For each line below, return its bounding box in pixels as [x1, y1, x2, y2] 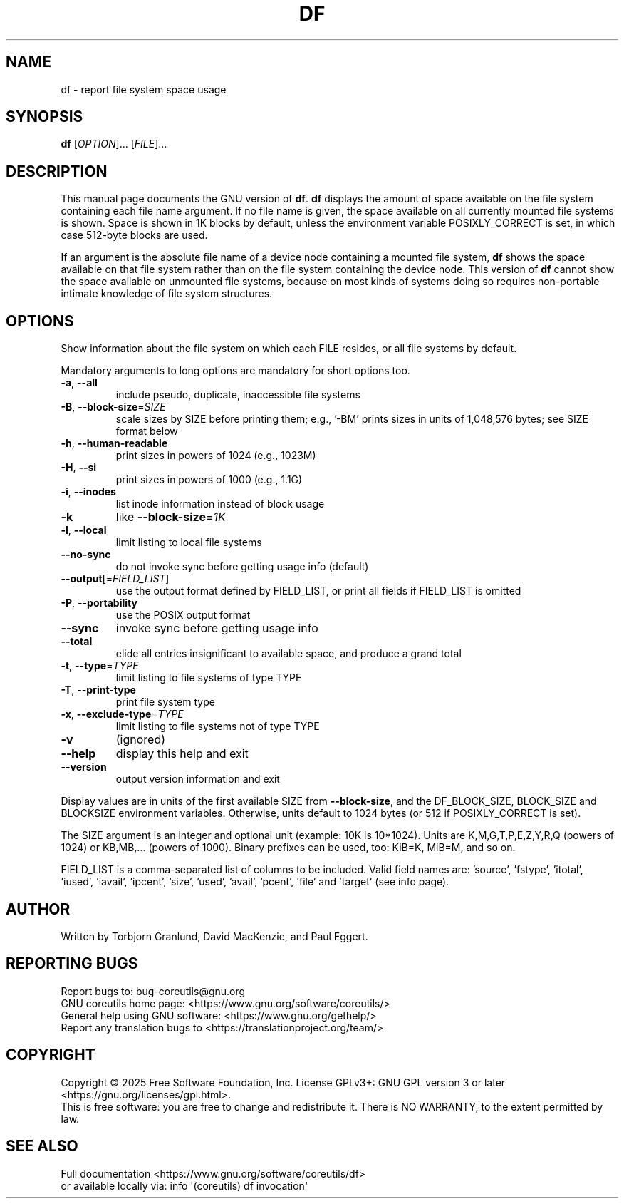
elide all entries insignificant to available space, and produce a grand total [115, 647, 462, 660]
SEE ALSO [6, 1137, 78, 1156]
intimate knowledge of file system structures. [61, 287, 273, 300]
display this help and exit [115, 746, 249, 761]
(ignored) [115, 732, 166, 747]
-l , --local [61, 524, 107, 537]
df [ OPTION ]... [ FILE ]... [61, 138, 167, 150]
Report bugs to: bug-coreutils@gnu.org [61, 984, 246, 997]
